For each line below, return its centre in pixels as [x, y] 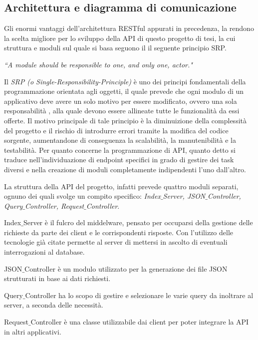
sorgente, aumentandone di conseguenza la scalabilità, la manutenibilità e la [120, 140]
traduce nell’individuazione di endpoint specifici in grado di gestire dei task [119, 160]
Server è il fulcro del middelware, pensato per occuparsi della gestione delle [138, 222]
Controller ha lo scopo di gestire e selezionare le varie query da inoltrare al [139, 295]
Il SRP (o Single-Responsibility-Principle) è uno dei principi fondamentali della [125, 81]
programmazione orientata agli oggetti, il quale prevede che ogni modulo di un [124, 91]
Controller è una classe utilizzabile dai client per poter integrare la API [140, 322]
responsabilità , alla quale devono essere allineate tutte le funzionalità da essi [122, 111]
